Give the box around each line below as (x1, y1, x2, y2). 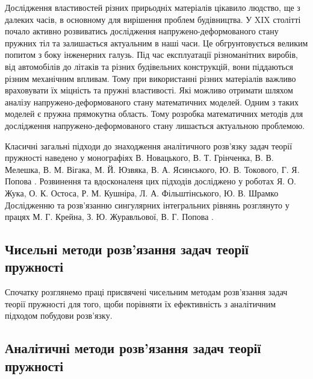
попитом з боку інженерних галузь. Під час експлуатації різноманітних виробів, (5, 48, 298, 61)
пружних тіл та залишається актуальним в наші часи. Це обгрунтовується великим (5, 36, 308, 49)
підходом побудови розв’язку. (5, 309, 113, 322)
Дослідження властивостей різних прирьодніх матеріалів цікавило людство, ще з (5, 1, 300, 13)
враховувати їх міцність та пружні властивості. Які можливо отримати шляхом (5, 84, 293, 96)
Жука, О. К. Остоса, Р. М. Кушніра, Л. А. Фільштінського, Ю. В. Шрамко (5, 186, 279, 199)
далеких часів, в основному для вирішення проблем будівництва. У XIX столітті (5, 13, 301, 25)
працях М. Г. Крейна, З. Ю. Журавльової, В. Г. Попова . (5, 210, 214, 223)
